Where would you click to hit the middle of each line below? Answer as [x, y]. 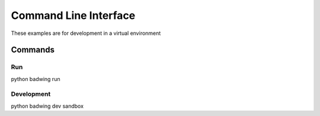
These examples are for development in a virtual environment [86, 33]
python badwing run [36, 79]
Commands [33, 50]
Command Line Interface [73, 15]
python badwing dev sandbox [47, 106]
